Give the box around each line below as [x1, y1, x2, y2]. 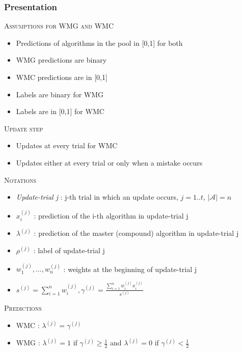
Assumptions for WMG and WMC [4, 20, 114, 31]
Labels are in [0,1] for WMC [16, 106, 104, 117]
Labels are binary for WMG [16, 89, 104, 99]
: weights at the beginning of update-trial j [63, 263, 197, 274]
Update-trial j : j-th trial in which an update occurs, [16, 192, 178, 202]
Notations [4, 174, 37, 185]
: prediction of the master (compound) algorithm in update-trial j [34, 228, 239, 238]
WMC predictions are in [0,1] [16, 72, 107, 82]
